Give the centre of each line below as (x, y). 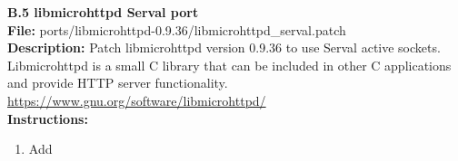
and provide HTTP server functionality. (118, 83)
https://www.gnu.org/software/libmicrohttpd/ (137, 100)
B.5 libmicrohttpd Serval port (103, 12)
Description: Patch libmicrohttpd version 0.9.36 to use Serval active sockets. (224, 47)
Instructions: (48, 118)
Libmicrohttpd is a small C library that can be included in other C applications (229, 65)
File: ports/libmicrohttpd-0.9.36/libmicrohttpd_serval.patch (177, 29)
